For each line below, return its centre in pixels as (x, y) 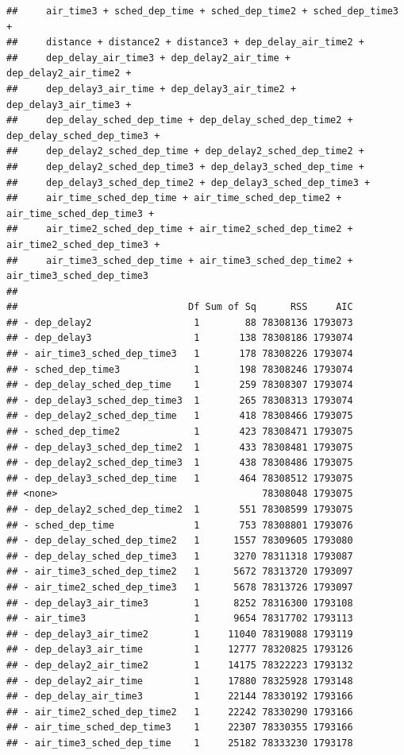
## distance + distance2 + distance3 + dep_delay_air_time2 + (186, 43)
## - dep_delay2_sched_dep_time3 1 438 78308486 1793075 (180, 463)
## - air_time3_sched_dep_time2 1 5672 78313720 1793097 (180, 572)
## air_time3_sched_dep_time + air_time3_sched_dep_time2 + (180, 260)
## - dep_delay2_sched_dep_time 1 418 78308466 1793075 (180, 416)
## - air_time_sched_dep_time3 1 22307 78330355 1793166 (180, 728)
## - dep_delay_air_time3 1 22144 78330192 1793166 (180, 697)
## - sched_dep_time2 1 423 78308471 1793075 (180, 432)
